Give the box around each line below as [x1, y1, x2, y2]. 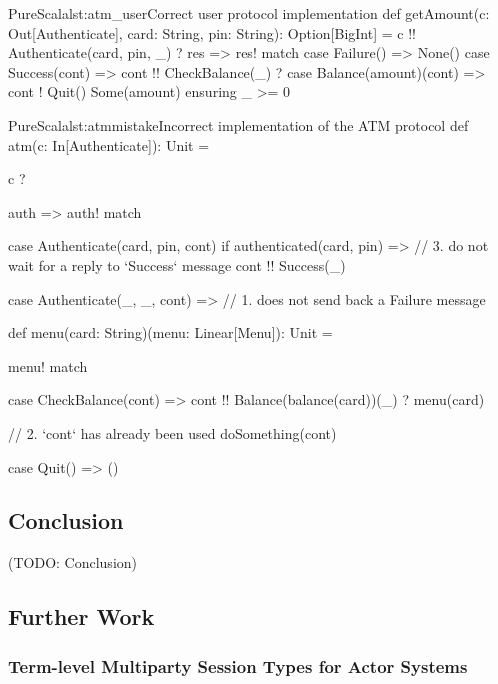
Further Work [8, 601, 155, 632]
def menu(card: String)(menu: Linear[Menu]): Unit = [8, 322, 333, 343]
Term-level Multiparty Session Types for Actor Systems [8, 653, 468, 678]
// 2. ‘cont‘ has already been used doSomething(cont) [8, 422, 337, 443]
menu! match [8, 355, 88, 376]
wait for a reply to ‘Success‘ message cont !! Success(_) [8, 254, 346, 275]
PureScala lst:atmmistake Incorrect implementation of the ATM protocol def [8, 114, 469, 135]
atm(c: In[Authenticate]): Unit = [8, 134, 210, 155]
